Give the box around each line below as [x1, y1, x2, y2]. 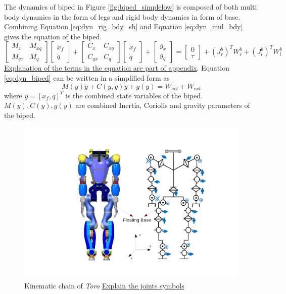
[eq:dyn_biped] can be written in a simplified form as [4, 72, 170, 83]
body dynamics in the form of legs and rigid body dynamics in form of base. [4, 11, 241, 22]
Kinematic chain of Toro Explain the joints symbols [24, 280, 184, 290]
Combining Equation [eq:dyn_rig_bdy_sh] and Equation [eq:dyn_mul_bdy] [4, 21, 243, 32]
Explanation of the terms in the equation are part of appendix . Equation [4, 63, 229, 73]
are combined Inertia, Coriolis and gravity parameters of [75, 100, 250, 110]
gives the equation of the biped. [4, 31, 102, 41]
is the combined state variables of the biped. [65, 90, 203, 100]
